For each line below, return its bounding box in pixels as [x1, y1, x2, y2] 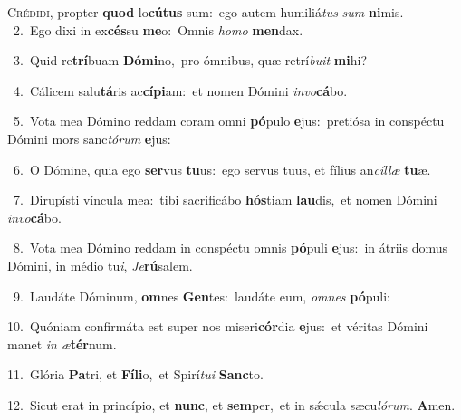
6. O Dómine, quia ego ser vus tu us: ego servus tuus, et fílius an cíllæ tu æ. [13, 159, 431, 178]
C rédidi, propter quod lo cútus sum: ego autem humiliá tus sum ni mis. [7, 3, 404, 21]
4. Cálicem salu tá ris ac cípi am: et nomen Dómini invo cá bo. [13, 81, 348, 100]
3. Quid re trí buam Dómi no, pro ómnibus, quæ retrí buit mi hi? [13, 51, 368, 70]
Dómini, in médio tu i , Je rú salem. [7, 255, 193, 274]
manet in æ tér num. [7, 334, 117, 353]
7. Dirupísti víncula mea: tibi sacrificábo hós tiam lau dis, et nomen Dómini [13, 190, 437, 209]
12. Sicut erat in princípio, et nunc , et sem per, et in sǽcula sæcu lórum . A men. [7, 395, 456, 414]
